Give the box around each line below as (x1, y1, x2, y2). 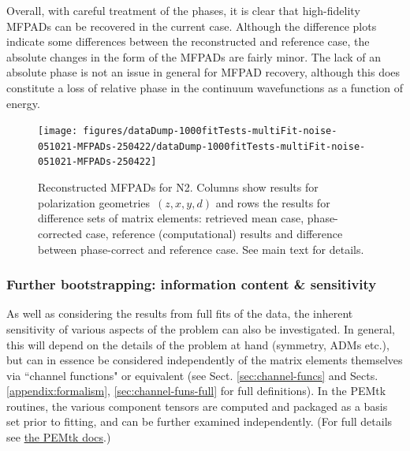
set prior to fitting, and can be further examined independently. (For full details (6, 413, 393, 430)
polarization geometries (38, 194, 151, 211)
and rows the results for (215, 194, 330, 211)
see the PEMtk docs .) (6, 429, 111, 445)
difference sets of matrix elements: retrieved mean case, (38, 210, 304, 226)
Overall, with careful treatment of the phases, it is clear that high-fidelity (6, 2, 360, 18)
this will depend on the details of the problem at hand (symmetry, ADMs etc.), (6, 336, 389, 352)
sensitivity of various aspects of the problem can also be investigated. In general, (6, 320, 395, 337)
